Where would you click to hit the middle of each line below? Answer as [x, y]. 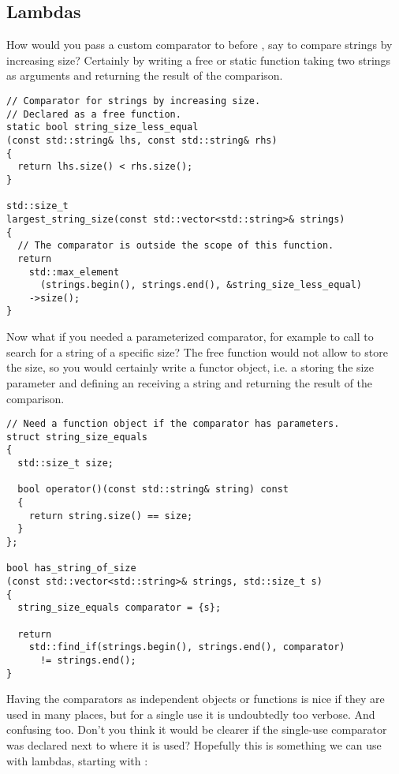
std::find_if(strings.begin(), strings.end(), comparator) [187, 647]
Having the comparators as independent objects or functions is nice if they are [196, 699]
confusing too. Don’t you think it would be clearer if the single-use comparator [197, 729]
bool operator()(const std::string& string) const [153, 490]
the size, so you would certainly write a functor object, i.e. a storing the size [190, 367]
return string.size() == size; [111, 516]
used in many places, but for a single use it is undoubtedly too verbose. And [191, 714]
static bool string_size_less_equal [103, 127]
